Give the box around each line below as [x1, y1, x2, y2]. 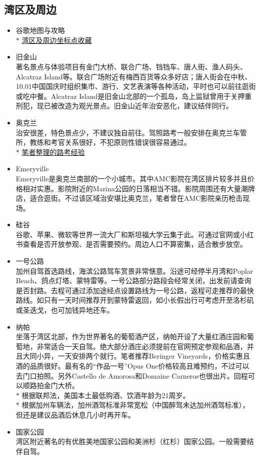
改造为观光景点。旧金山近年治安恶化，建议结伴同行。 [57, 100, 233, 111]
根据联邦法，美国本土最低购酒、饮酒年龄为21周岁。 [21, 390, 190, 400]
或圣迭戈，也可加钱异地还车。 [15, 305, 114, 315]
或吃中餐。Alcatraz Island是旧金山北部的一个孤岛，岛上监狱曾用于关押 [15, 90, 245, 101]
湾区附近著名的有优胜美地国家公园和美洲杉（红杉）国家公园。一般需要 [15, 436, 247, 447]
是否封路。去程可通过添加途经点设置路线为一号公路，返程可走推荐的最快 [15, 285, 254, 295]
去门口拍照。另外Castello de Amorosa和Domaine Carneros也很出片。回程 [15, 370, 248, 381]
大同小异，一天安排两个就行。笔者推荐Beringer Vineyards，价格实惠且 [22, 351, 250, 361]
